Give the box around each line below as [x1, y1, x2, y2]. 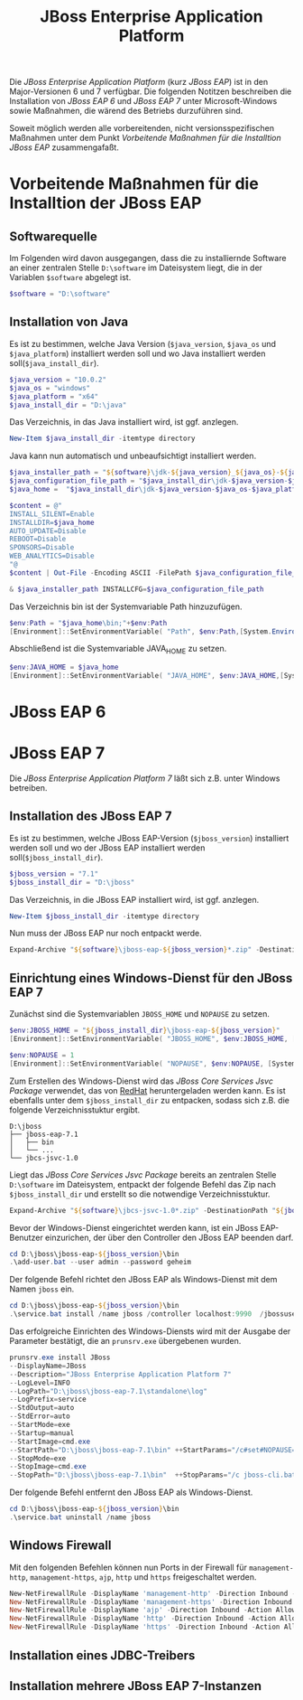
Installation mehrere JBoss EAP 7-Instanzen [9, 1678, 262, 1694]
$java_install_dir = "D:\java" [9, 400, 127, 409]
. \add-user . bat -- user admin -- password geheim [9, 1258, 192, 1267]
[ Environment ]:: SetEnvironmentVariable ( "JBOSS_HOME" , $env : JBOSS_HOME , [9, 1035, 289, 1044]
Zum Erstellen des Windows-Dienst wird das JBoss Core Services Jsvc [9, 1075, 273, 1086]
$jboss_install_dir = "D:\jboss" [9, 878, 135, 887]
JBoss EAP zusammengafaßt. [9, 142, 119, 153]
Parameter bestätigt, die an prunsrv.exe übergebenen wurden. [9, 1336, 242, 1347]
